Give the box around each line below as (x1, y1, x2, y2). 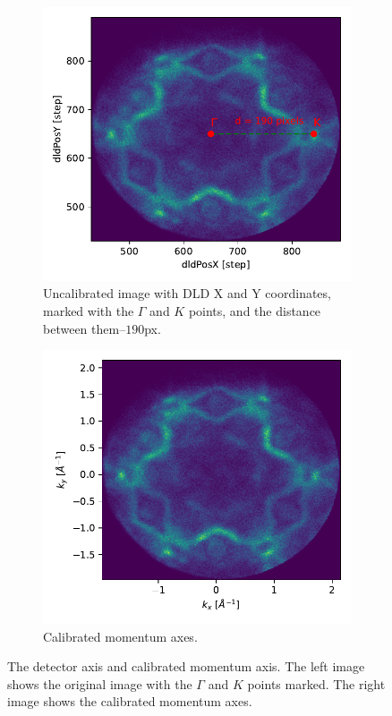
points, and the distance (188, 301, 321, 320)
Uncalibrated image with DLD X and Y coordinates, (43, 284, 331, 303)
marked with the (43, 301, 134, 320)
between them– (43, 319, 126, 337)
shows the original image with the (7, 674, 192, 693)
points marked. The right (247, 674, 386, 693)
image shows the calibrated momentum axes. (7, 692, 252, 711)
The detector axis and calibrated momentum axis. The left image (7, 657, 365, 676)
